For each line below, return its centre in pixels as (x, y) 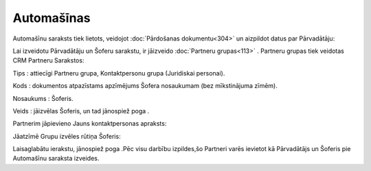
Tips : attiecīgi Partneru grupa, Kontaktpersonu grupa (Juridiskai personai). (119, 73)
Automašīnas (52, 18)
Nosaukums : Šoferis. (43, 98)
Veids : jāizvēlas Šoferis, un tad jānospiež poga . (81, 111)
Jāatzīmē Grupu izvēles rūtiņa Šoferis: (67, 136)
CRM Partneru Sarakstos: (48, 60)
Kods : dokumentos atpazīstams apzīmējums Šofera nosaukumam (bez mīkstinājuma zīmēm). (145, 86)
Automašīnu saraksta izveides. (56, 159)
